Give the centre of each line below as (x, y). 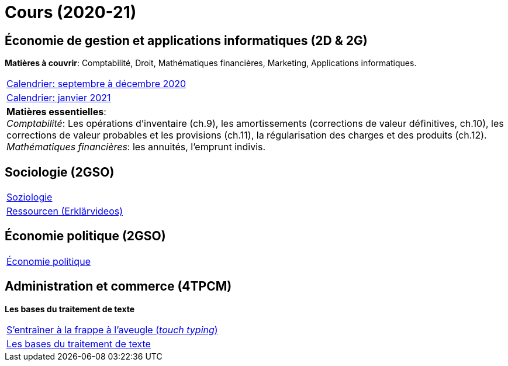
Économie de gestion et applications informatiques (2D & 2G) (186, 40)
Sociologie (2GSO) (60, 172)
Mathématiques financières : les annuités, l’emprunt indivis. (136, 147)
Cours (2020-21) (71, 12)
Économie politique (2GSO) (85, 236)
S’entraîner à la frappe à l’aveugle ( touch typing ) (112, 329)
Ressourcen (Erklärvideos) (65, 211)
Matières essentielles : (56, 112)
